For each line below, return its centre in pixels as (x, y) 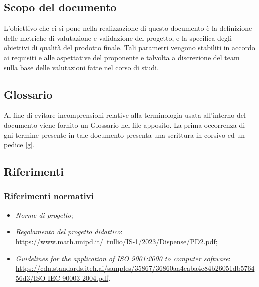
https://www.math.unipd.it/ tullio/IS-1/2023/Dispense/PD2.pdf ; (117, 241)
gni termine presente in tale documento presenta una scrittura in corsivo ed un (124, 135)
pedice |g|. (19, 145)
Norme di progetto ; (44, 215)
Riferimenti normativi (49, 196)
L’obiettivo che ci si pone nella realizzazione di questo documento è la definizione (128, 28)
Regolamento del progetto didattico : (69, 232)
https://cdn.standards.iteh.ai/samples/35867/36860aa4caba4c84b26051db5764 (135, 268)
